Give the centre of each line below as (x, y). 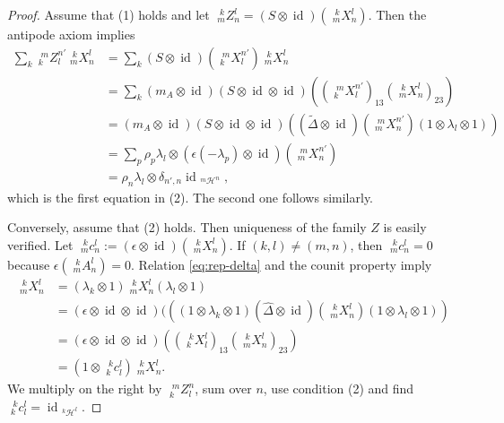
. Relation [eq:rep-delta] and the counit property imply (282, 264)
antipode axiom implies (71, 34)
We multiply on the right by (85, 388)
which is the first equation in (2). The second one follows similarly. (191, 197)
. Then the (397, 14)
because (29, 264)
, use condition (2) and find (339, 388)
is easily (405, 227)
